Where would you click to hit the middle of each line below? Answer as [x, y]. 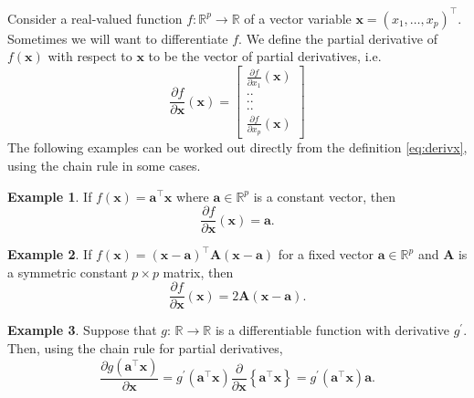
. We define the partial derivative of [338, 38]
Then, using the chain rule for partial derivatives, [145, 348]
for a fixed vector [326, 254]
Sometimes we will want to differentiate [118, 38]
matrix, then [198, 272]
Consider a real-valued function [95, 18]
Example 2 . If [50, 254]
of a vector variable [298, 18]
